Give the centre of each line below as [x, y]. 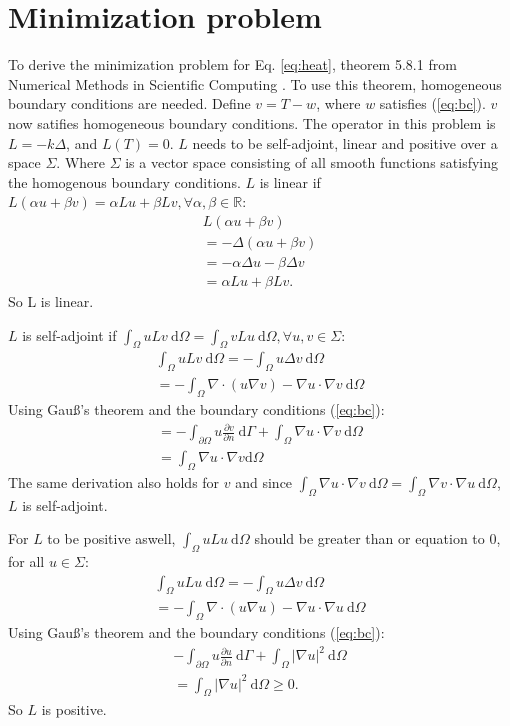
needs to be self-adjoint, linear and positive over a [345, 142]
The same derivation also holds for [114, 481]
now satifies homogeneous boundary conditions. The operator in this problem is [252, 122]
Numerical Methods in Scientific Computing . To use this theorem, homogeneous [255, 83]
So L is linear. [51, 301]
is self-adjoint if [69, 334]
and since [264, 481]
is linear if [290, 181]
